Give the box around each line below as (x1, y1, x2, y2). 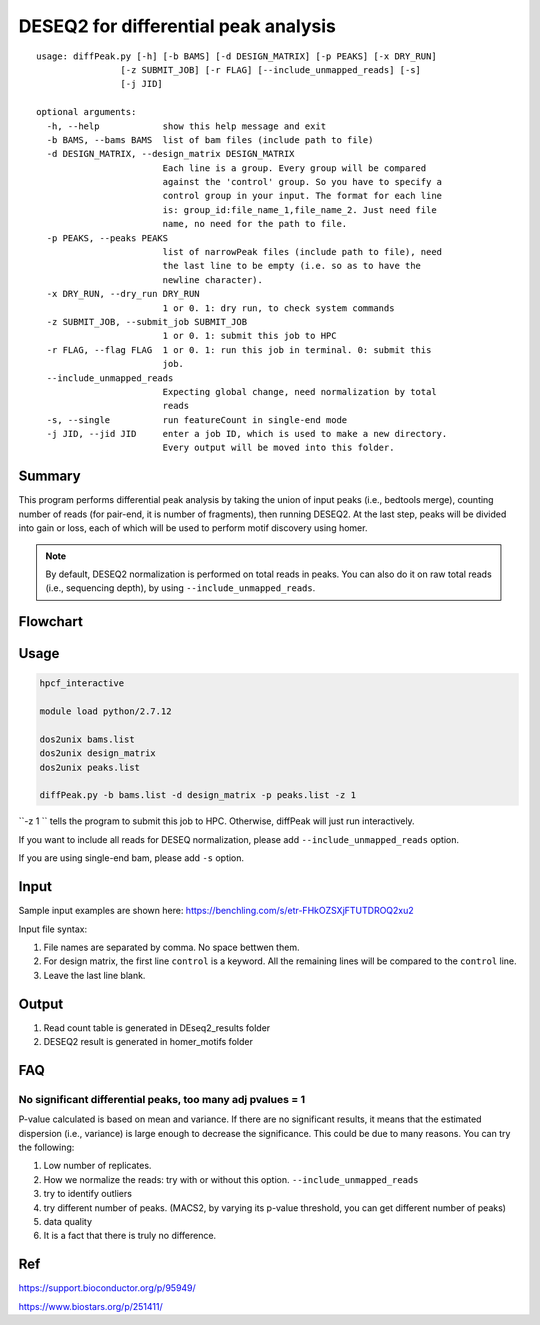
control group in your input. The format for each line (162, 190, 443, 202)
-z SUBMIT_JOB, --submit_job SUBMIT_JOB (46, 316, 248, 327)
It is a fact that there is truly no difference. (43, 1230, 217, 1242)
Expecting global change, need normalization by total (162, 386, 437, 397)
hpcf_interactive (39, 678, 125, 689)
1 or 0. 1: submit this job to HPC (162, 330, 337, 342)
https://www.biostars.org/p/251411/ (18, 1300, 164, 1312)
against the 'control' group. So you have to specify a (162, 176, 443, 188)
